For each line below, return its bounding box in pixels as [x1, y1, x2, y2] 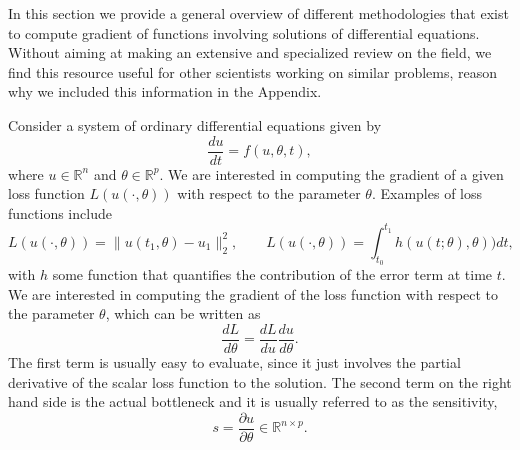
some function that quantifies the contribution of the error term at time [52, 264, 493, 285]
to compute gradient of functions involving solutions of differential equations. [8, 22, 480, 43]
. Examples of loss [371, 183, 483, 204]
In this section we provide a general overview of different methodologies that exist [8, 3, 509, 23]
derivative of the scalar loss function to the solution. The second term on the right [8, 371, 512, 392]
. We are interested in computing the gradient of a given [159, 163, 504, 184]
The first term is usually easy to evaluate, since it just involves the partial [8, 351, 461, 372]
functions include [8, 202, 112, 223]
